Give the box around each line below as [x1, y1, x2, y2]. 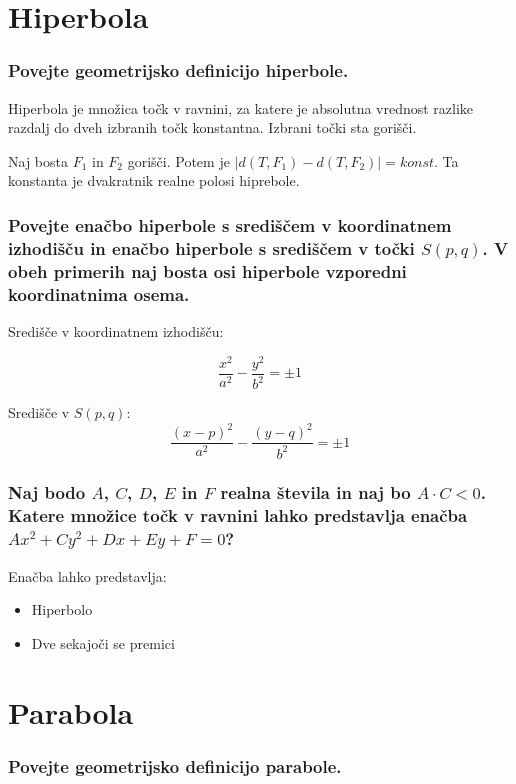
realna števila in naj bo [220, 480, 411, 505]
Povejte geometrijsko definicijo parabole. [8, 753, 342, 778]
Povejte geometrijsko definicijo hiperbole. [8, 58, 349, 83]
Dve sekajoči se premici [31, 632, 175, 653]
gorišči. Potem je [127, 150, 230, 171]
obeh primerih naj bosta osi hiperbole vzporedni [8, 258, 407, 283]
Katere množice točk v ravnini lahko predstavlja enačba [8, 503, 468, 528]
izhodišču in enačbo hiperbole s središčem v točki [8, 235, 415, 260]
